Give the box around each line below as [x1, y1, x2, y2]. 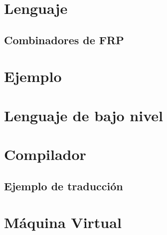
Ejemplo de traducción [4, 178, 123, 193]
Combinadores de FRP [4, 32, 124, 47]
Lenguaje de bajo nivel [4, 105, 163, 125]
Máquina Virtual [4, 212, 122, 233]
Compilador [4, 144, 86, 164]
